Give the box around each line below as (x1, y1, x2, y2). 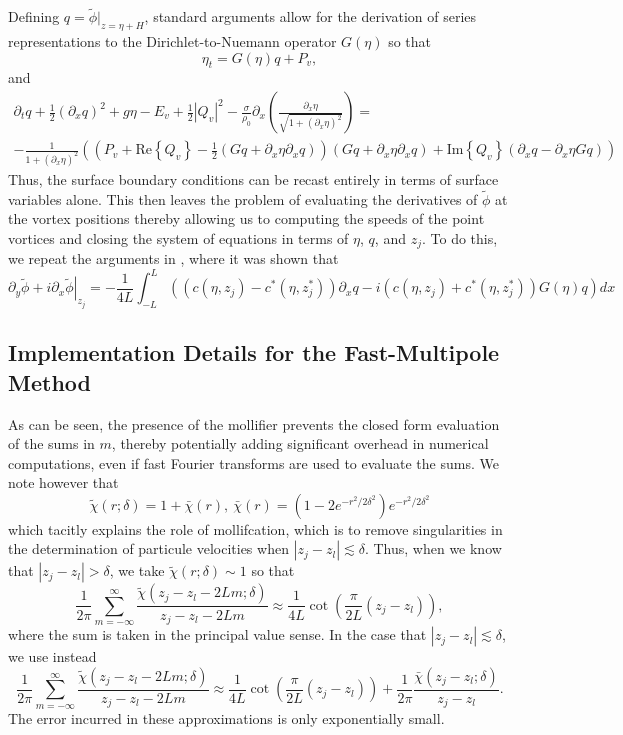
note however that (8, 472, 119, 493)
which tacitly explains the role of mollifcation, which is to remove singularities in (8, 518, 503, 539)
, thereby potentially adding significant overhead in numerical (111, 433, 489, 454)
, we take (109, 560, 165, 581)
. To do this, (421, 227, 498, 248)
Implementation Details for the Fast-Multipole (8, 337, 500, 368)
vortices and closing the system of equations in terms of (8, 227, 349, 248)
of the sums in (8, 433, 95, 454)
